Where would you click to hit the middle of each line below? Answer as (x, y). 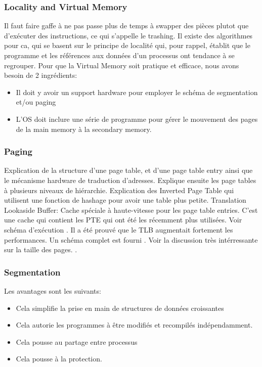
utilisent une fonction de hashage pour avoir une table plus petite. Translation (125, 200)
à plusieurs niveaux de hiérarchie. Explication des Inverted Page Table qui (119, 190)
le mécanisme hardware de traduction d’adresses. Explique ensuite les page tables (130, 180)
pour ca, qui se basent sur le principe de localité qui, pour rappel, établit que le (127, 45)
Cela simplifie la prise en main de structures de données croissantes (120, 308)
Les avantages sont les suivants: (53, 290)
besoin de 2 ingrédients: (41, 75)
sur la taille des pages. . (41, 249)
